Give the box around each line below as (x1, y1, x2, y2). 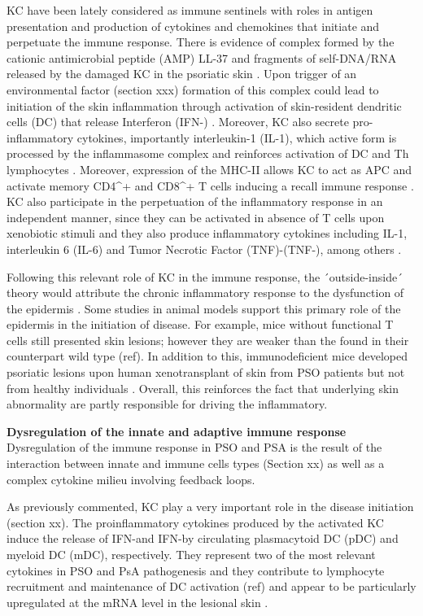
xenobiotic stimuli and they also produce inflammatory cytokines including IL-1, (7, 225, 408, 242)
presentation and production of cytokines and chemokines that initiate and (7, 17, 380, 34)
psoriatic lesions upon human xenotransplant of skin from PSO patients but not (7, 364, 405, 381)
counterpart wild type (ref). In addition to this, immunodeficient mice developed (7, 347, 408, 365)
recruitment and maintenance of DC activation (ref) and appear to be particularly (7, 578, 416, 595)
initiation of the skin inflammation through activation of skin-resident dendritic (7, 97, 402, 114)
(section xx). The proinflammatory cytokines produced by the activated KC (7, 513, 384, 531)
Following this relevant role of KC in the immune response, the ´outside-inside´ (7, 268, 403, 285)
